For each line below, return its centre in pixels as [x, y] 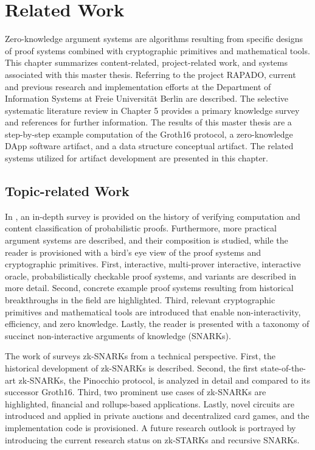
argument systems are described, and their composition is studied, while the [147, 240]
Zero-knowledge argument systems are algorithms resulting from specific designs [154, 39]
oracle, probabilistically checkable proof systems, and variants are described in [151, 276]
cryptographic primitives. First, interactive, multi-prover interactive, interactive [153, 264]
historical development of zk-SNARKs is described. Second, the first [132, 367]
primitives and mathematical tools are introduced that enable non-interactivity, [153, 311]
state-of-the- [283, 367]
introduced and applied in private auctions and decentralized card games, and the [157, 416]
